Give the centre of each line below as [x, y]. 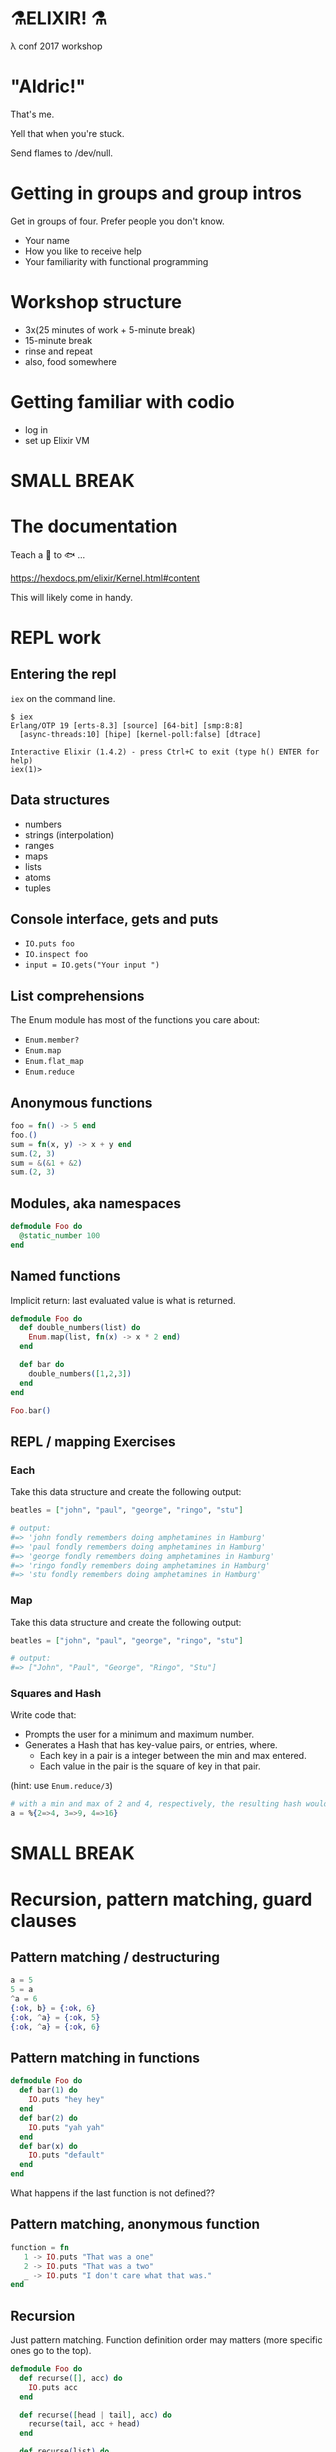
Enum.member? [52, 1040]
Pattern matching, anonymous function [135, 2224]
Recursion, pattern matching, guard [161, 1899]
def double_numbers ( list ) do [80, 1328]
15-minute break [58, 340]
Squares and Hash [56, 1694]
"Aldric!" [48, 86]
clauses [43, 1920]
